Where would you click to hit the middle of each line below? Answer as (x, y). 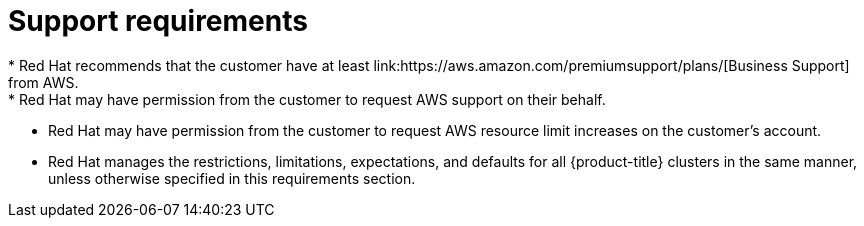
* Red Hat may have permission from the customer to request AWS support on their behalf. (307, 99)
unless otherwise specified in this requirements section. (232, 178)
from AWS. (43, 82)
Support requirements (158, 21)
